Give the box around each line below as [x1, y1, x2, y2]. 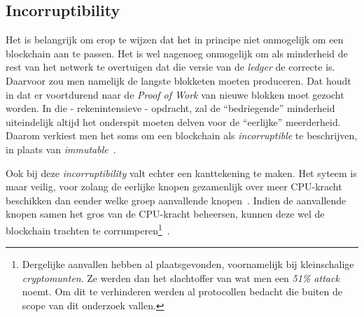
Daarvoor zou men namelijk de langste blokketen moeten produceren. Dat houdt [6, 73, 351, 87]
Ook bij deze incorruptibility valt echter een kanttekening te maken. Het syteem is [6, 165, 357, 180]
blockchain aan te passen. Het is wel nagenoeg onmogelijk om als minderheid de [6, 45, 348, 60]
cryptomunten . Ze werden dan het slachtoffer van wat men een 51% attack [22, 270, 339, 285]
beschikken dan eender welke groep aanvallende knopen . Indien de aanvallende [6, 192, 346, 207]
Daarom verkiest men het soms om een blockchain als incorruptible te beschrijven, [6, 128, 358, 143]
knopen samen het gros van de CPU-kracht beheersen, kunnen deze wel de [6, 206, 325, 221]
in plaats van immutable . [6, 141, 116, 156]
